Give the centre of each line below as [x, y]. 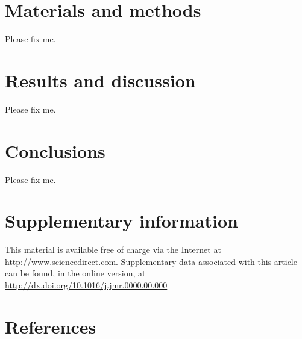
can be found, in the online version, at [75, 273]
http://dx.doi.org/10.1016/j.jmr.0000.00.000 [86, 285]
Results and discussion [100, 80]
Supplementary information [121, 221]
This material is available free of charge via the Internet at [113, 250]
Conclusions [55, 150]
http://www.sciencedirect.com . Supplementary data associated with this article [151, 261]
